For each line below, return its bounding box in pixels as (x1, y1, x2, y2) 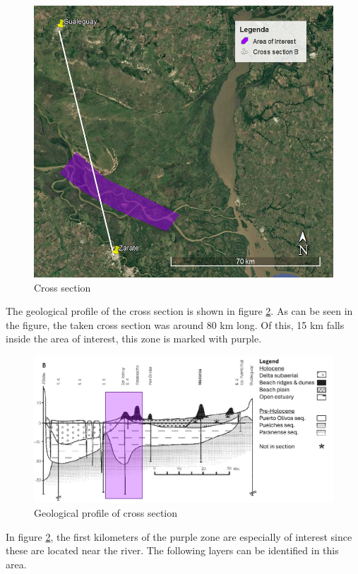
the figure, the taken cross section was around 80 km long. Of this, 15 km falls (6, 317, 345, 332)
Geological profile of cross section (34, 505, 177, 520)
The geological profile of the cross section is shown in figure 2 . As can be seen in (6, 304, 353, 318)
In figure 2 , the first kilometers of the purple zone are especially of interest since (6, 529, 352, 544)
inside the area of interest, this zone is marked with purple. (6, 331, 262, 346)
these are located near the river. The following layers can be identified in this (6, 543, 339, 558)
